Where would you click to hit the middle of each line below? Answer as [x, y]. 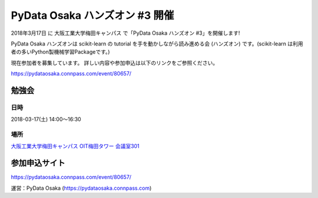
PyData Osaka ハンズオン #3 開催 [92, 15]
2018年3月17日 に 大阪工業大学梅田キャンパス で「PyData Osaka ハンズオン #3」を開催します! [125, 33]
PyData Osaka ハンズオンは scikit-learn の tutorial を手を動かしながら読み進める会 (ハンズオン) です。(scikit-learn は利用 [157, 44]
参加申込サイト [38, 163]
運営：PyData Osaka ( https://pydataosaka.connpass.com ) [81, 188]
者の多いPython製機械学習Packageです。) [60, 52]
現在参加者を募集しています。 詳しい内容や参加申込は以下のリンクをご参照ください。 [115, 62]
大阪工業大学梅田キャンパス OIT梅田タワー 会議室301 [75, 146]
